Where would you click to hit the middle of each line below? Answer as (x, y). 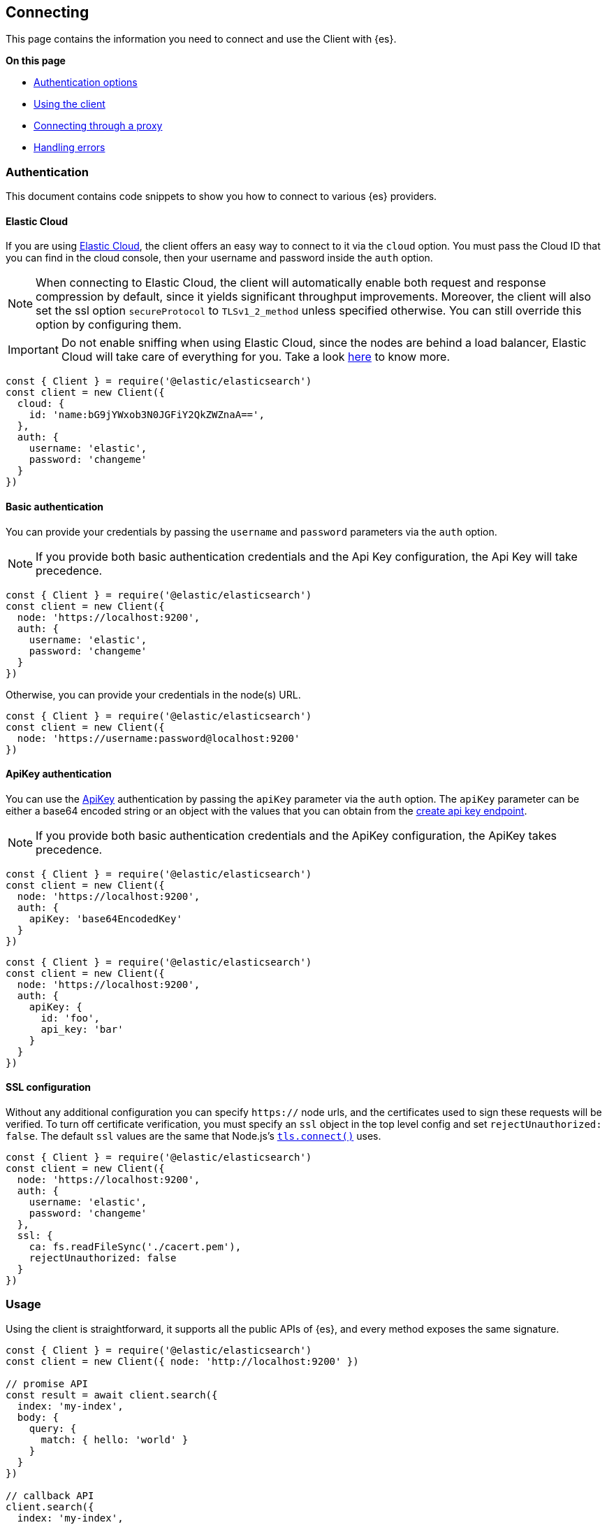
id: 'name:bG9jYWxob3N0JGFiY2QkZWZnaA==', (147, 415)
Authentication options (86, 83)
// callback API (50, 1495)
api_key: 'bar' (82, 1029)
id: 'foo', (70, 1018)
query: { (53, 1428)
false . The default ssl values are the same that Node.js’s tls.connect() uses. (193, 1136)
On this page (36, 61)
